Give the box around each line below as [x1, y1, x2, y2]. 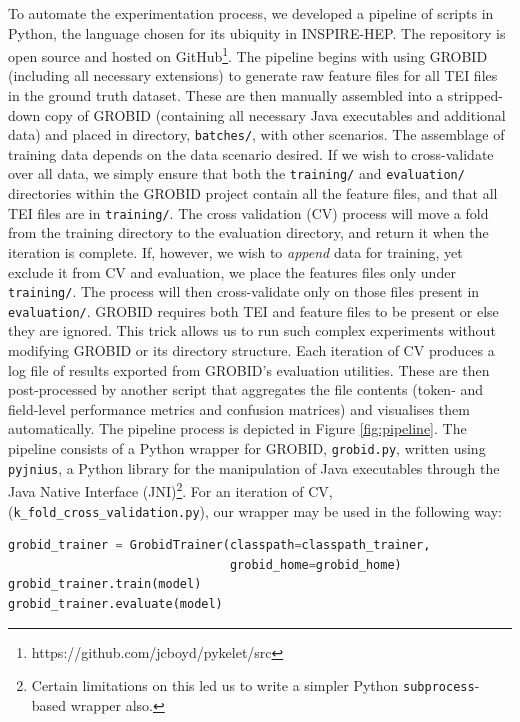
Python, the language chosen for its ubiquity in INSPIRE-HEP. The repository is [8, 22, 506, 43]
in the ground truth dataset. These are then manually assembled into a [8, 85, 444, 106]
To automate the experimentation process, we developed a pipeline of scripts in [8, 3, 494, 23]
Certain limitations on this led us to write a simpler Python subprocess [31, 675, 475, 696]
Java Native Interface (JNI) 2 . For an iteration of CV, [8, 478, 333, 501]
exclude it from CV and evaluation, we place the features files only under [8, 261, 456, 282]
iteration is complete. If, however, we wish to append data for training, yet [8, 241, 463, 262]
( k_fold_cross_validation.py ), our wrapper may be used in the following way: [8, 500, 502, 521]
